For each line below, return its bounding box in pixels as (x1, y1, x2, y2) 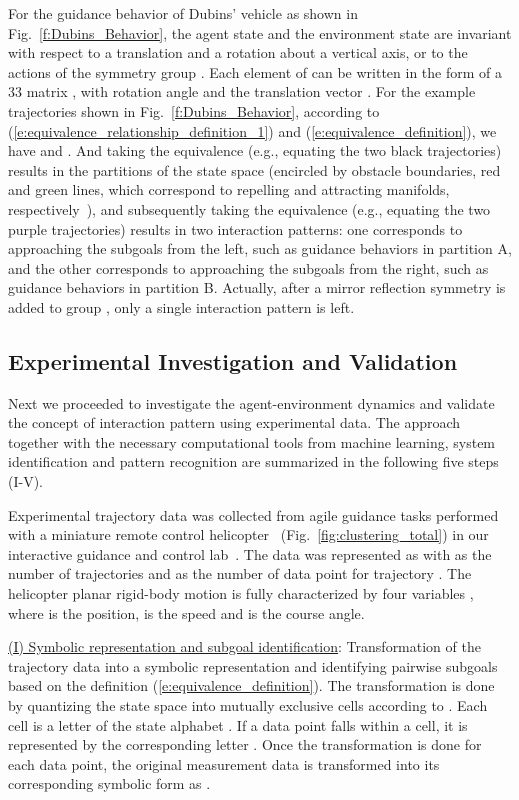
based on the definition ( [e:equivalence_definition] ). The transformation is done (8, 675, 495, 696)
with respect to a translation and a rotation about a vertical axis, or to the (8, 42, 468, 63)
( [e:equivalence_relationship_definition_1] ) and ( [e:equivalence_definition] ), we (8, 120, 497, 141)
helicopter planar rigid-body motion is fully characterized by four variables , (8, 583, 474, 604)
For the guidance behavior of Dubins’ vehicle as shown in (8, 3, 358, 23)
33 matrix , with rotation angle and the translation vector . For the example (8, 81, 476, 102)
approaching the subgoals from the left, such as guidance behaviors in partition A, (8, 238, 512, 259)
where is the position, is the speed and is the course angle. (8, 602, 365, 623)
